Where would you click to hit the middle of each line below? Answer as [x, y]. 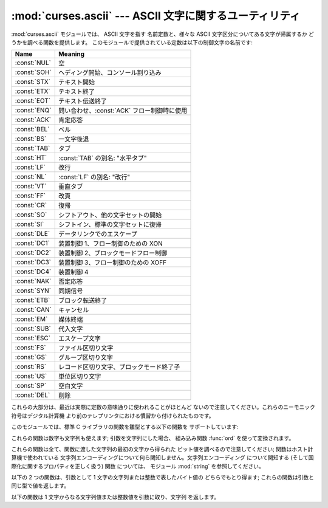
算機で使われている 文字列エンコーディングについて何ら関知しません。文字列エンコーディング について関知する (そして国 [162, 458]
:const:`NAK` [33, 281]
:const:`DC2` [33, 253]
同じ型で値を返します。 [40, 486]
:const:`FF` [30, 196]
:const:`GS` [31, 357]
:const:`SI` [29, 224]
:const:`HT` [31, 158]
